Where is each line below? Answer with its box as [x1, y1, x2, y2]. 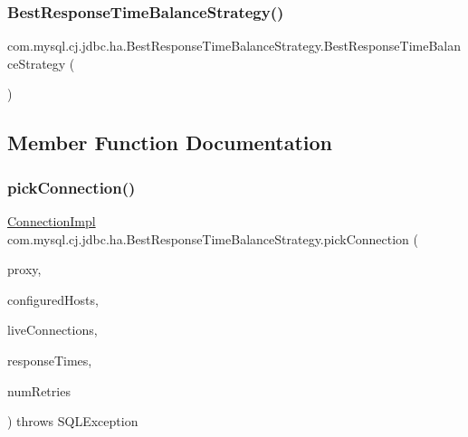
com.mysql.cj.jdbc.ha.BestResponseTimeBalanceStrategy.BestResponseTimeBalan [7, 36, 462, 55]
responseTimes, [7, 350, 92, 369]
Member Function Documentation [7, 128, 333, 157]
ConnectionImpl [7, 212, 96, 230]
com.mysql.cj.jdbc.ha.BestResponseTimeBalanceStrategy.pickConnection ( [7, 229, 418, 248]
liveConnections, [7, 320, 98, 339]
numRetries [7, 381, 71, 400]
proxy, [7, 260, 42, 279]
